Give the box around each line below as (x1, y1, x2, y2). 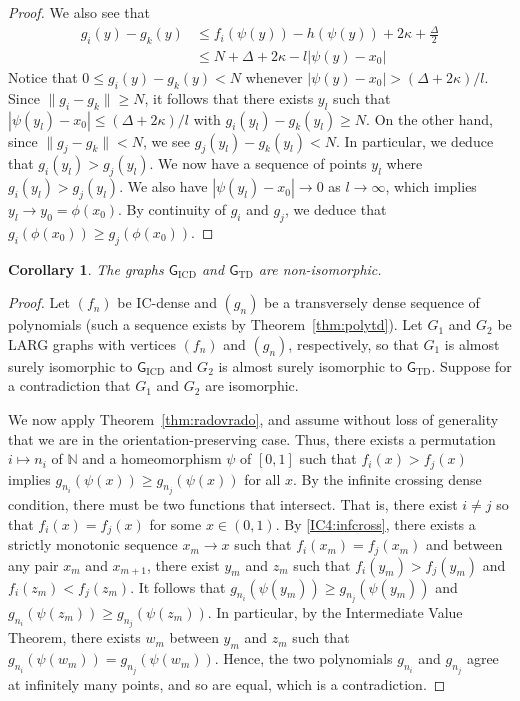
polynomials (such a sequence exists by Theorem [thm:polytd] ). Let (8, 314, 423, 335)
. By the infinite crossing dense (293, 468, 482, 489)
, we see (142, 130, 191, 151)
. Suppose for (431, 355, 512, 376)
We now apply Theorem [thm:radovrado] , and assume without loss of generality (8, 408, 499, 429)
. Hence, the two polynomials (214, 648, 393, 669)
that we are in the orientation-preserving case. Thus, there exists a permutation (8, 428, 496, 449)
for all (244, 468, 281, 489)
